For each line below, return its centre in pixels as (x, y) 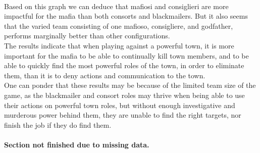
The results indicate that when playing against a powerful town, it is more (119, 45)
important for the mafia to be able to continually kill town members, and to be (126, 55)
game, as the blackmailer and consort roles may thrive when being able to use (124, 95)
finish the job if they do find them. (58, 124)
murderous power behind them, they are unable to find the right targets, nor (123, 115)
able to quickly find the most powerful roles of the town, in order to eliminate (124, 65)
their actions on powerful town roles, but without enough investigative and (120, 105)
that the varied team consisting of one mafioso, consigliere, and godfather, (119, 25)
